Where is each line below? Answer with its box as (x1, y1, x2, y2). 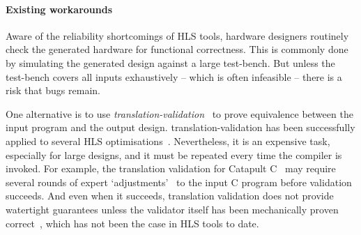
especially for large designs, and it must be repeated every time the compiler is (6, 147, 342, 162)
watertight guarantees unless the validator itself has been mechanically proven (6, 202, 339, 216)
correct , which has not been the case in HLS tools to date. (6, 215, 259, 230)
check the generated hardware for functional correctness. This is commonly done (6, 42, 348, 56)
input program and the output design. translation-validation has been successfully (6, 120, 355, 135)
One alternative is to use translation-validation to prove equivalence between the (6, 106, 353, 121)
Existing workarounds (6, 1, 113, 16)
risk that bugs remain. (6, 83, 100, 98)
